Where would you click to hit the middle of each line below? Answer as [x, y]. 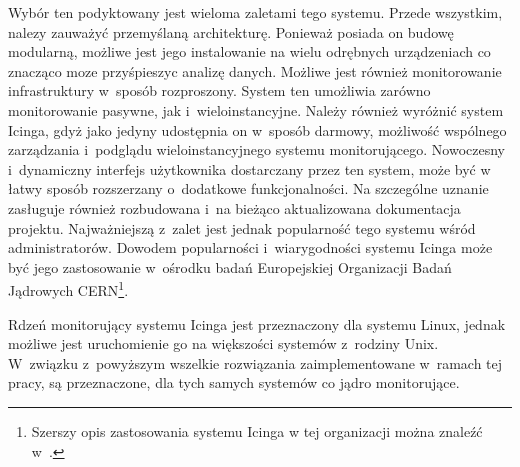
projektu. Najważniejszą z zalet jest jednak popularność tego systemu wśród [242, 227]
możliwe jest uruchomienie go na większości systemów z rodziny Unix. [223, 343]
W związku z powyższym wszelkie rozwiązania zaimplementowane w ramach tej [255, 362]
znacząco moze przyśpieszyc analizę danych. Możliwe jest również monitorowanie [255, 70]
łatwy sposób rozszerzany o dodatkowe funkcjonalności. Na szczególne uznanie [248, 188]
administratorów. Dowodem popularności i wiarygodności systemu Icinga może [250, 247]
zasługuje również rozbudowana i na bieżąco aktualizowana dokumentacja [234, 207]
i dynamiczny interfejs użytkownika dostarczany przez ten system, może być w [249, 168]
